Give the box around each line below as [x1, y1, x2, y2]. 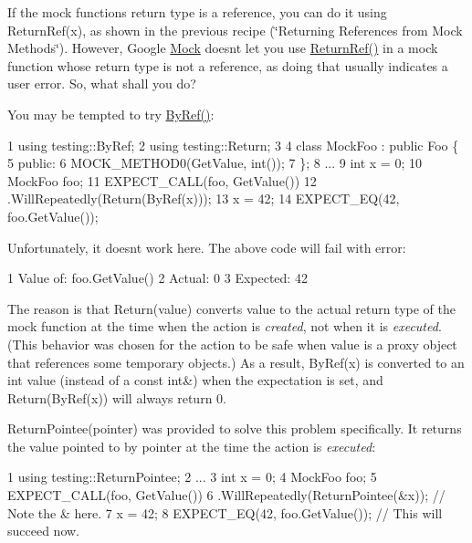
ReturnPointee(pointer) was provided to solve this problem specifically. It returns [7, 419, 462, 438]
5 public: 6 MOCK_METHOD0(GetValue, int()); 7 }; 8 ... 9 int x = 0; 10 [7, 153, 422, 172]
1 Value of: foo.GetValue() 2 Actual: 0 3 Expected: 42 [7, 268, 308, 287]
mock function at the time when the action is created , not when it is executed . [7, 317, 442, 336]
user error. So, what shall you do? [7, 74, 196, 93]
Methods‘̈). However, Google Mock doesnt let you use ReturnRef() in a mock [7, 38, 438, 57]
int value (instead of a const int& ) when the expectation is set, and [7, 371, 383, 390]
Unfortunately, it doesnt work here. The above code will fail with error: [7, 237, 406, 256]
